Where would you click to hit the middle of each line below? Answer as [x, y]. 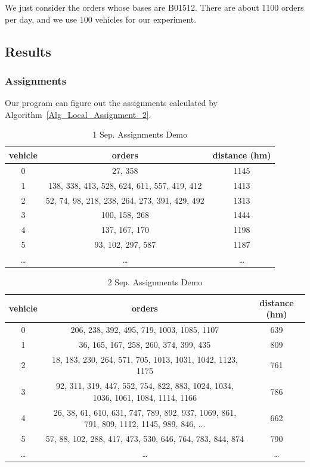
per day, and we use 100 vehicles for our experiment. [101, 19]
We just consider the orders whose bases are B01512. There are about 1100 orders [154, 7]
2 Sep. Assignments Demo [155, 281]
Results [28, 51]
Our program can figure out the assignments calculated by [111, 103]
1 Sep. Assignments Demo [140, 134]
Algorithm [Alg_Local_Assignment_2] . [78, 114]
